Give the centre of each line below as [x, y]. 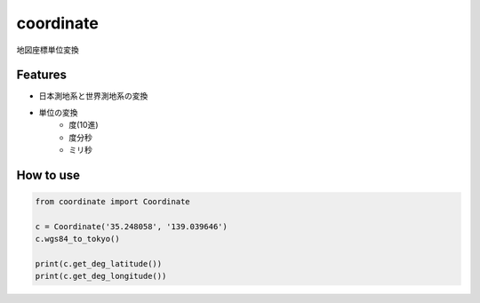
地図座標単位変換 [48, 50]
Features [41, 75]
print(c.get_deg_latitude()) [99, 263]
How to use [48, 175]
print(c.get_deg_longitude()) [101, 276]
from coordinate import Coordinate [112, 202]
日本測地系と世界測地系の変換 [93, 96]
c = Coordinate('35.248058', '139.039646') [132, 226]
